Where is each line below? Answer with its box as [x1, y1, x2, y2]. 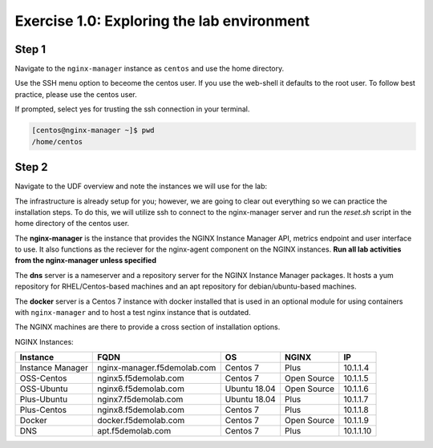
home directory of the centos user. [14, 219, 130, 228]
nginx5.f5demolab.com [97, 373, 184, 384]
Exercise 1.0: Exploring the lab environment [14, 12, 310, 30]
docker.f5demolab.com [97, 415, 185, 426]
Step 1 [14, 42, 47, 56]
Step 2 [14, 160, 48, 174]
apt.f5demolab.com [97, 426, 172, 437]
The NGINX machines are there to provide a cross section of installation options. [14, 322, 281, 332]
